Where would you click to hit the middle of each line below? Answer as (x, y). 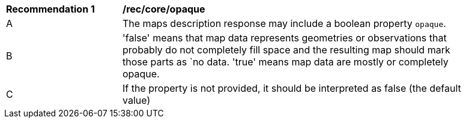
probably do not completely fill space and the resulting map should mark (286, 50)
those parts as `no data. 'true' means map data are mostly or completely (286, 62)
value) (137, 100)
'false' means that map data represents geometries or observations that (285, 38)
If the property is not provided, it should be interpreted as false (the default (292, 88)
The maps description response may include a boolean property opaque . (284, 23)
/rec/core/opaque (164, 9)
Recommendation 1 (50, 9)
